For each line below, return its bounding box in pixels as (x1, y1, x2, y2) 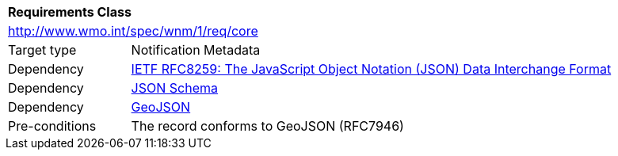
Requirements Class (8, 4, 132, 20)
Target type (8, 42, 77, 58)
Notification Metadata (131, 42, 261, 58)
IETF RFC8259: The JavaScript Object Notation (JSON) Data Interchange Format (131, 61, 612, 77)
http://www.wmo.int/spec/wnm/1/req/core (8, 23, 258, 39)
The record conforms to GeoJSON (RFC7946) (131, 118, 404, 134)
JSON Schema (131, 80, 218, 96)
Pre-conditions (8, 118, 97, 134)
